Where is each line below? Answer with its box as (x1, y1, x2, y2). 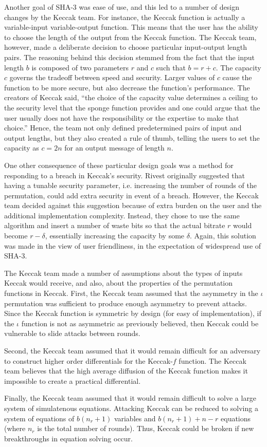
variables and (114, 413, 156, 423)
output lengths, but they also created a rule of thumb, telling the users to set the (4, 132, 260, 143)
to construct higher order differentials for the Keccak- (4, 355, 173, 366)
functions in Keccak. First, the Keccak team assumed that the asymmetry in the (4, 288, 258, 299)
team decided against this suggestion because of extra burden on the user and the (4, 200, 262, 211)
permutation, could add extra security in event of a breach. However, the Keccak (4, 190, 259, 200)
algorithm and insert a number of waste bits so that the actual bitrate (4, 220, 225, 231)
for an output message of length (64, 142, 165, 153)
